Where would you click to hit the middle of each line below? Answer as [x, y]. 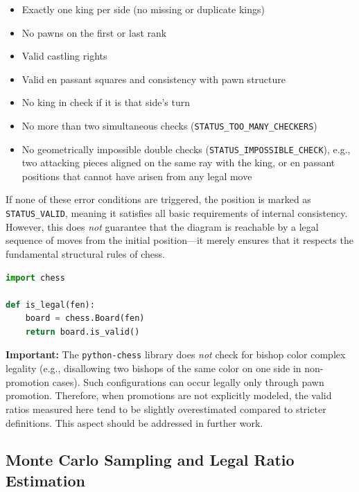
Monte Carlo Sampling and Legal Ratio [150, 460]
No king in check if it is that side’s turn [106, 102]
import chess [35, 278]
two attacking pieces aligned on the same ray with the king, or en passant [178, 162]
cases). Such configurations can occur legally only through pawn [188, 381]
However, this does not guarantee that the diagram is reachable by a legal [162, 226]
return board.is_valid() [82, 332]
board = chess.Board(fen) [85, 318]
